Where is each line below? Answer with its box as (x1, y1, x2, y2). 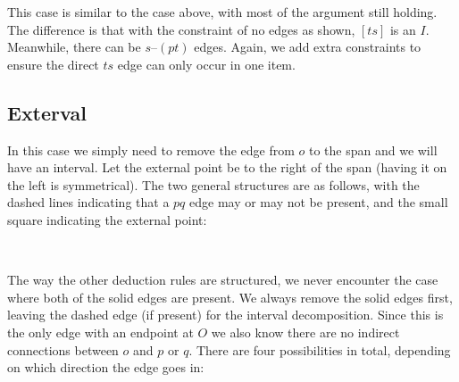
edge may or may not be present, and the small (189, 193, 448, 212)
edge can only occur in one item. (117, 54, 296, 73)
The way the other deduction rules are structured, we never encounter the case (7, 270, 438, 289)
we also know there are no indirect (211, 322, 400, 341)
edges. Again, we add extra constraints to (194, 37, 421, 56)
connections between (7, 340, 119, 359)
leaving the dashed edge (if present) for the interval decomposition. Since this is (7, 305, 444, 324)
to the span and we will (308, 140, 438, 159)
